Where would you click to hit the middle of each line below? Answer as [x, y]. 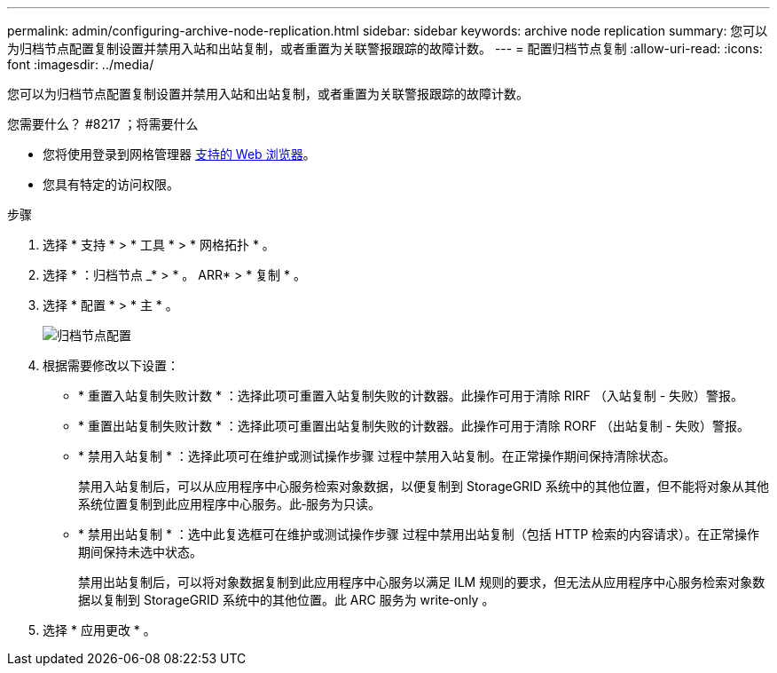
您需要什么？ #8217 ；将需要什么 [103, 124]
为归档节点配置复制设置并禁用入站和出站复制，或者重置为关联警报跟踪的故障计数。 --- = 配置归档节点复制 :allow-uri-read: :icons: [385, 48]
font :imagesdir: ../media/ [81, 64]
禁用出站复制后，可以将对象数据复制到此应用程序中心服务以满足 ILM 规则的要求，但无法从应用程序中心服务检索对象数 [422, 582]
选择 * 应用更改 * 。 [99, 630]
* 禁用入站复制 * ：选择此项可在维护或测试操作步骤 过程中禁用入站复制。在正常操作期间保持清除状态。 [377, 456]
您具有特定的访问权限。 [111, 184]
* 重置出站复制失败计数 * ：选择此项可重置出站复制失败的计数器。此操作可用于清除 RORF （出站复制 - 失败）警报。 [414, 426]
